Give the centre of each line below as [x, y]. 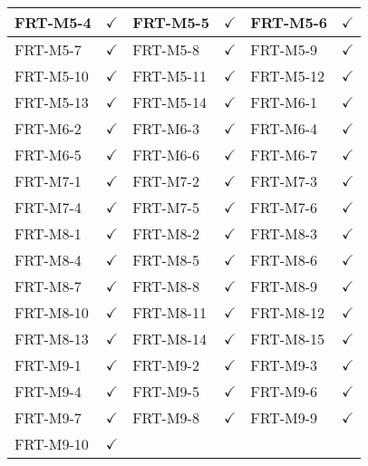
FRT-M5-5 [171, 22]
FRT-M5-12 [288, 76]
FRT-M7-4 [48, 207]
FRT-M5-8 [166, 49]
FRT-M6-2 [48, 128]
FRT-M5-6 [289, 22]
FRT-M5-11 [169, 76]
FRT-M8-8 [166, 286]
